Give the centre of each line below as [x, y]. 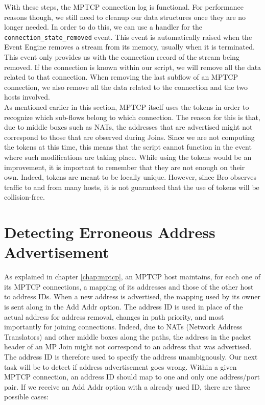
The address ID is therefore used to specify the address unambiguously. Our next [131, 356]
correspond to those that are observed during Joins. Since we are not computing [129, 137]
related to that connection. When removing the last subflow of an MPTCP [121, 77]
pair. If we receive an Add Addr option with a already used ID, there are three [127, 386]
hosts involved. [27, 97]
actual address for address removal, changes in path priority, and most [114, 316]
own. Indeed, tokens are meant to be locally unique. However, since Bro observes [130, 177]
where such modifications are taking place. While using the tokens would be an [128, 157]
